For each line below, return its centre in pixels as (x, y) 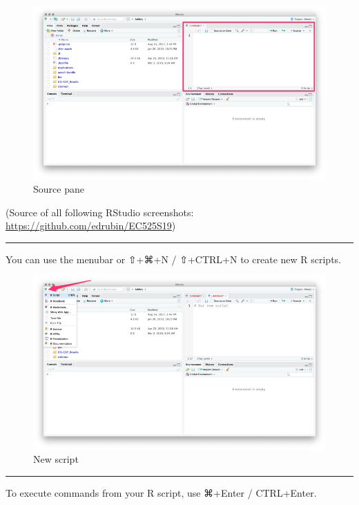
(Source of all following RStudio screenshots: (100, 212)
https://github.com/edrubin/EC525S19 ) (91, 226)
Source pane (59, 188)
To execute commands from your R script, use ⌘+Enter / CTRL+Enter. (161, 492)
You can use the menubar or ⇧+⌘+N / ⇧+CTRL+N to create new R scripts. (173, 259)
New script (56, 459)
